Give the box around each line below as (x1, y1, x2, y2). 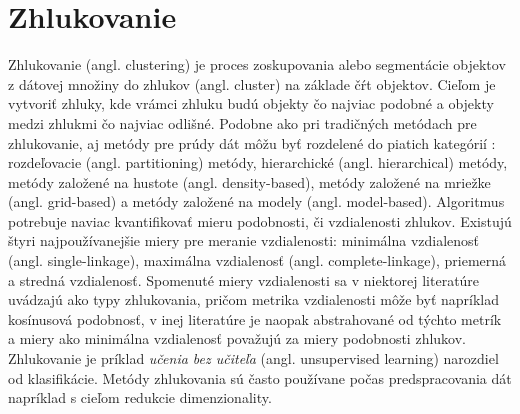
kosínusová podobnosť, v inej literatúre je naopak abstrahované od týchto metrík (8, 308, 502, 329)
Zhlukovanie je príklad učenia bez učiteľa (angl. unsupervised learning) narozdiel (8, 348, 499, 369)
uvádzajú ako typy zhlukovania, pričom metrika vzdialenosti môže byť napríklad (8, 289, 500, 310)
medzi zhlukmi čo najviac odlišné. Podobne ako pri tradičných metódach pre (8, 112, 477, 133)
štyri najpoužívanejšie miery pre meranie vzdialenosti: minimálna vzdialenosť (8, 230, 480, 251)
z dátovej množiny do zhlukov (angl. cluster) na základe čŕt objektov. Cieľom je (8, 73, 496, 94)
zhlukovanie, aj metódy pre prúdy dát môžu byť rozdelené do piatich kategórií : (8, 132, 496, 153)
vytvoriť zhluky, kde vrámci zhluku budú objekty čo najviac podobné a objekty (8, 93, 494, 114)
